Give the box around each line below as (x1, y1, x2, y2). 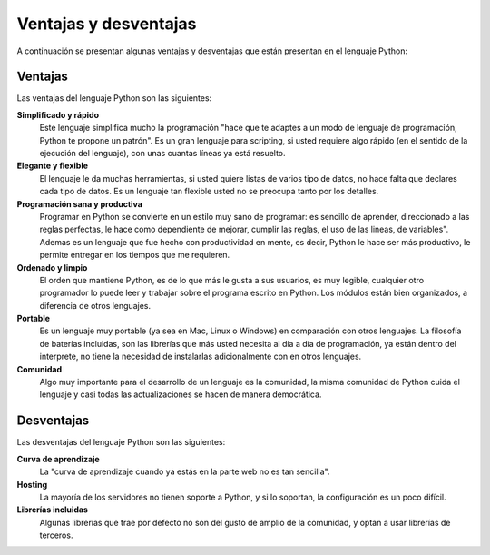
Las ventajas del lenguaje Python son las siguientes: (16, 93, 212, 104)
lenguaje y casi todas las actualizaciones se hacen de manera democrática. (39, 389, 322, 400)
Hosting (16, 479, 48, 490)
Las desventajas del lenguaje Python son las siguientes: (16, 437, 226, 448)
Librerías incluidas (16, 504, 88, 515)
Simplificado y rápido (16, 109, 100, 120)
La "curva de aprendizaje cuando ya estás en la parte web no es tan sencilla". (39, 466, 330, 477)
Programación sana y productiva (16, 198, 142, 209)
